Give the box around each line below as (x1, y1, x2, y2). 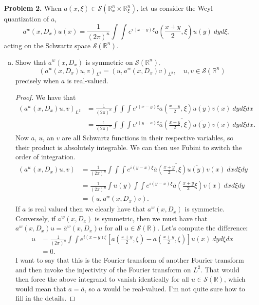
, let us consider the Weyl (136, 3, 213, 13)
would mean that (15, 283, 66, 293)
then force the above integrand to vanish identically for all (15, 274, 189, 284)
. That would (200, 264, 240, 274)
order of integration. (15, 152, 75, 162)
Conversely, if (15, 213, 55, 223)
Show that (15, 57, 46, 67)
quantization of (4, 14, 49, 23)
